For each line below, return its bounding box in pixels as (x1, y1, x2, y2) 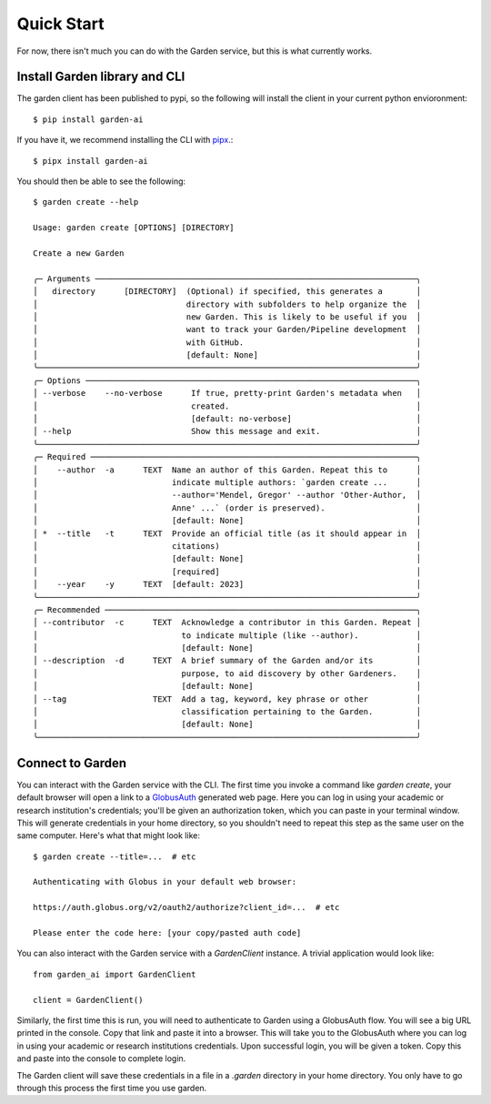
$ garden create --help (33, 197, 139, 208)
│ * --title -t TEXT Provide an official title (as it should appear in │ (33, 528, 422, 539)
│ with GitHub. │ (33, 337, 422, 348)
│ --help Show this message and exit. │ (33, 426, 422, 437)
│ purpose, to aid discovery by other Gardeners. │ (33, 668, 422, 678)
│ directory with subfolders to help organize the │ (33, 299, 422, 309)
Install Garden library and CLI (16, 69, 185, 85)
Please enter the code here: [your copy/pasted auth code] (33, 928, 302, 938)
